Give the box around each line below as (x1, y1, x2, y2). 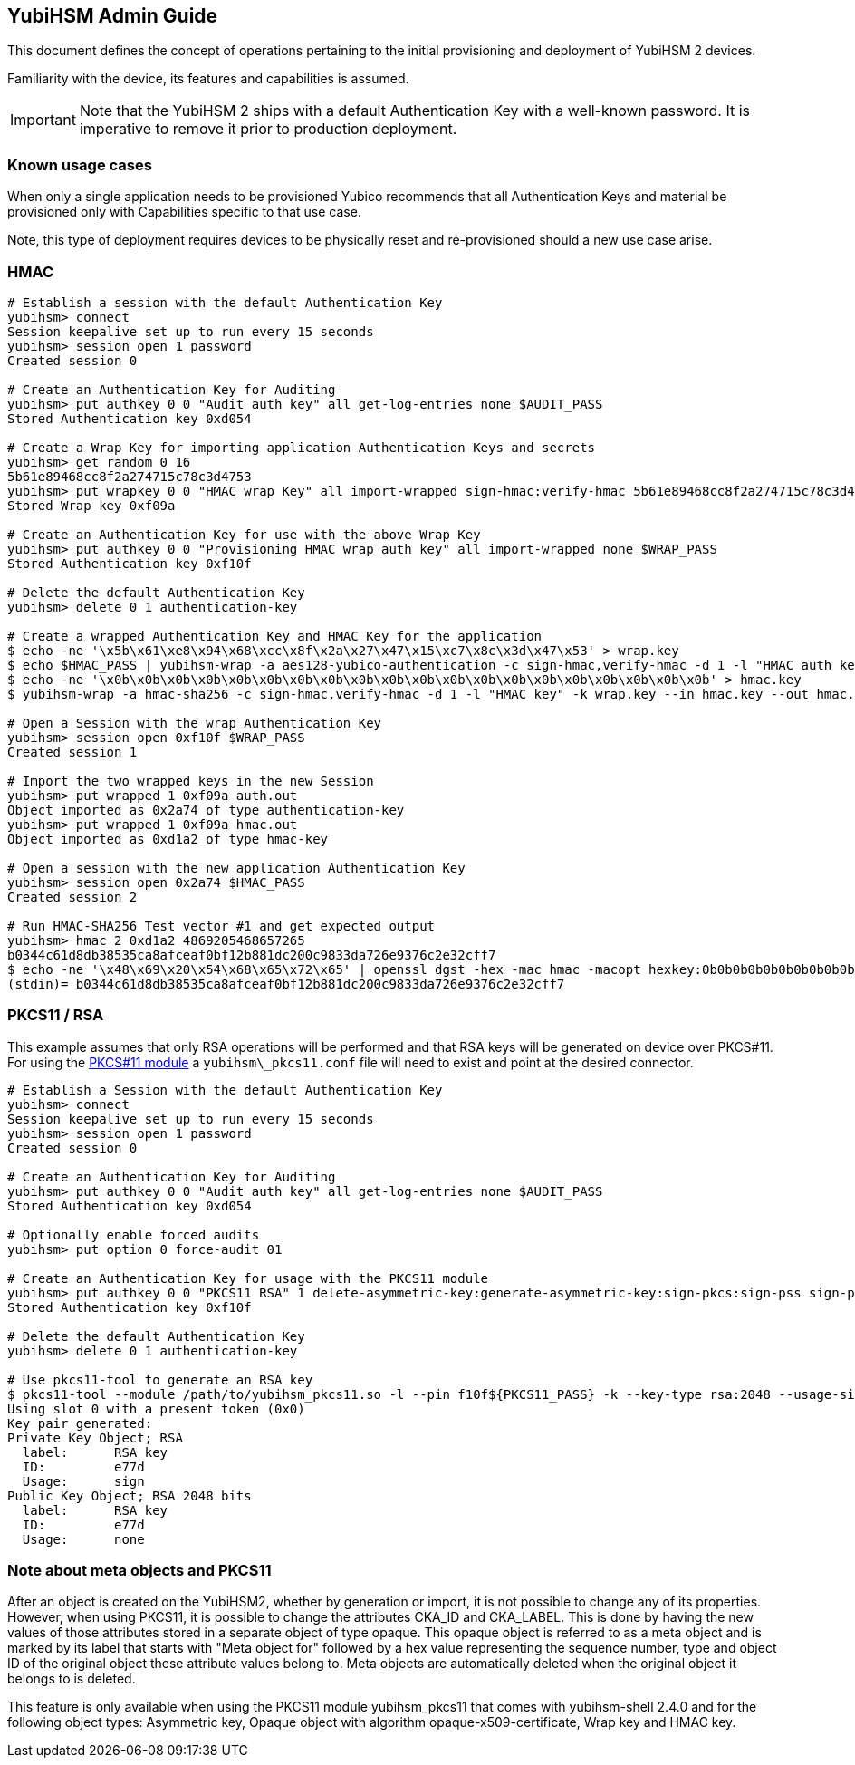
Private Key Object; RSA (7, 1430, 183, 1445)
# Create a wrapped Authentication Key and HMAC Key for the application (7, 628, 543, 643)
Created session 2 (7, 889, 138, 904)
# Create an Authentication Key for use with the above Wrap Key (7, 526, 481, 542)
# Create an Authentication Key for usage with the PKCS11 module (7, 1270, 489, 1286)
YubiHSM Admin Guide (7, 5, 218, 27)
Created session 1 (7, 744, 138, 759)
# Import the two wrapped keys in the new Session (7, 773, 374, 788)
